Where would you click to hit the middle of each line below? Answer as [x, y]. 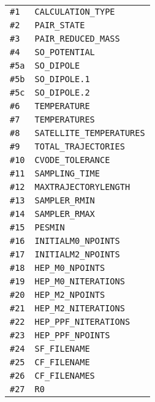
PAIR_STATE [60, 25]
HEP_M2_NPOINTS [70, 295]
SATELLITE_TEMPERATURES [90, 133]
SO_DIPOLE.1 [62, 79]
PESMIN [50, 227]
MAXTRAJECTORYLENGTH [82, 187]
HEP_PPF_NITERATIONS [82, 322]
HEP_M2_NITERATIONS [80, 308]
